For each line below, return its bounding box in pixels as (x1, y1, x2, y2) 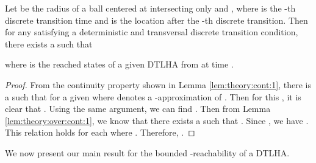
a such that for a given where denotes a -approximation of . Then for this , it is (5, 90, 301, 103)
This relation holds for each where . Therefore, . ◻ (5, 126, 195, 139)
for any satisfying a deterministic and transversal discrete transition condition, (5, 26, 298, 38)
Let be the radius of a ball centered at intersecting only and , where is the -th (5, 2, 296, 14)
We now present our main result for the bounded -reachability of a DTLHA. (5, 146, 290, 159)
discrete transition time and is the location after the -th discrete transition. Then (5, 13, 308, 26)
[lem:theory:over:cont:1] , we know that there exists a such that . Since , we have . (5, 114, 309, 127)
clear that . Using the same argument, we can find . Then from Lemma (5, 102, 271, 115)
